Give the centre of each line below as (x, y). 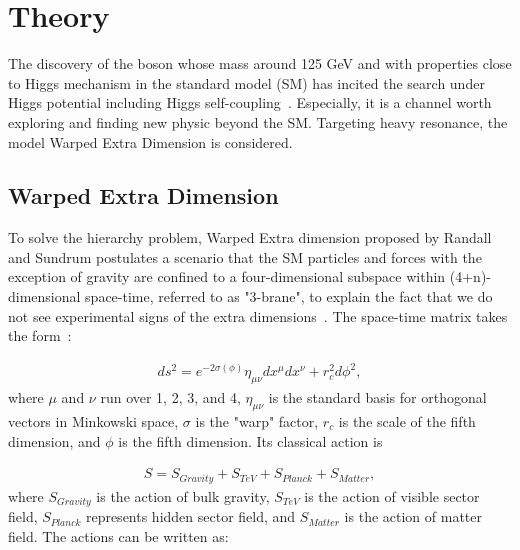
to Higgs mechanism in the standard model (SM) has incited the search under (246, 82)
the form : (40, 335)
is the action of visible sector (392, 495)
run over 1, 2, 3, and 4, (170, 397)
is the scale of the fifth (407, 420)
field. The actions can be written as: (118, 535)
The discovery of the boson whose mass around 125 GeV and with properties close (260, 63)
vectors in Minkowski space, (93, 420)
